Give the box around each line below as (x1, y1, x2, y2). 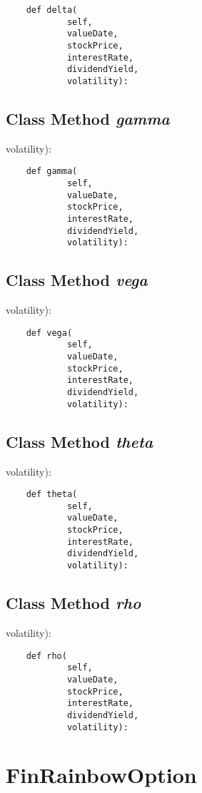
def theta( (26, 489, 78, 500)
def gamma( (26, 166, 78, 177)
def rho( (26, 650, 67, 661)
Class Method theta (6, 430, 153, 452)
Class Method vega (6, 269, 148, 291)
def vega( (26, 327, 73, 338)
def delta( (26, 5, 78, 15)
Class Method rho (6, 592, 141, 614)
